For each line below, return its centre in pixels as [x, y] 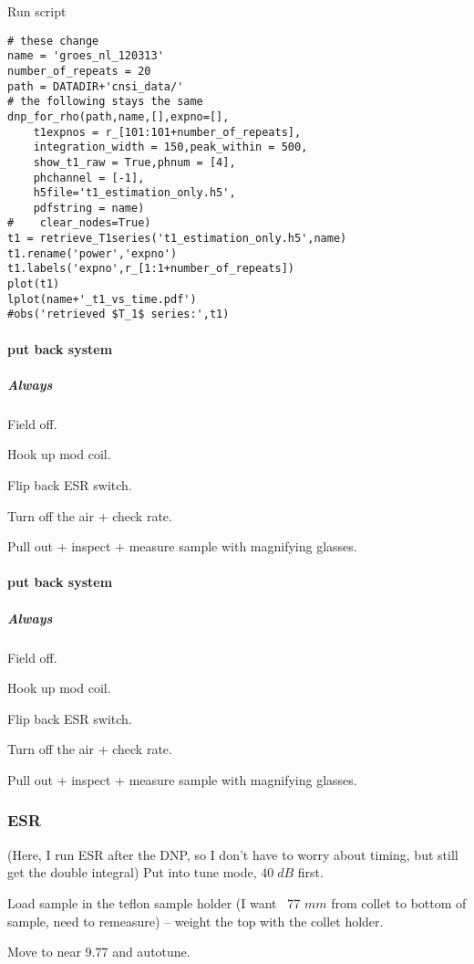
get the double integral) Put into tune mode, [132, 872]
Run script [37, 11]
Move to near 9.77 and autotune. [99, 952]
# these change [53, 41]
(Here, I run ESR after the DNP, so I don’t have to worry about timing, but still [233, 854]
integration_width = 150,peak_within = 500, [170, 147]
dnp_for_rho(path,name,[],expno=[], [118, 116]
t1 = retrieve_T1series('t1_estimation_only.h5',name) [177, 239]
